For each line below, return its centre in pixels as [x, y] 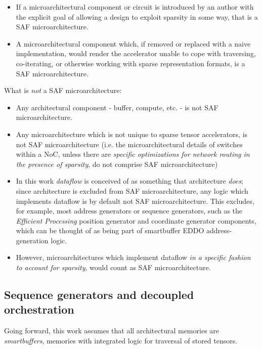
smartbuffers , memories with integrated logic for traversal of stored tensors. [121, 340]
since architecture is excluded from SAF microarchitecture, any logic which [132, 190]
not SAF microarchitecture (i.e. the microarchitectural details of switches [129, 144]
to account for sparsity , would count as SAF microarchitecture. [113, 267]
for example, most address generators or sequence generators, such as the [129, 211]
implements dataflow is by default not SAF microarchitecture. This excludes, [135, 201]
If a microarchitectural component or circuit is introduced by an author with [135, 7]
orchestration [39, 309]
